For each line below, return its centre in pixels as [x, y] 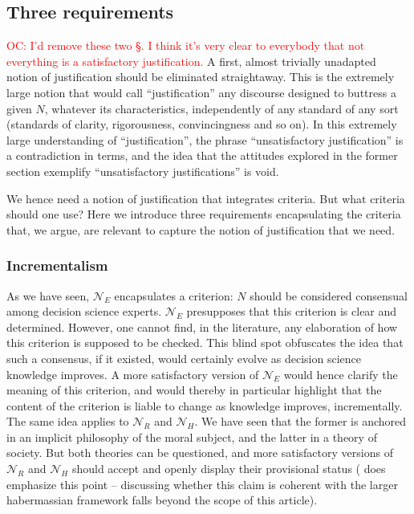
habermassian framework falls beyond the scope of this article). [162, 500]
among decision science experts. [84, 311]
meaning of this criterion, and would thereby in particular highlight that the [194, 390]
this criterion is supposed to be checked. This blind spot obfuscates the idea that [205, 343]
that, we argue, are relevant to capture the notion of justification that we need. [201, 229]
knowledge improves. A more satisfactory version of [133, 374]
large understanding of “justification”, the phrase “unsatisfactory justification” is [205, 139]
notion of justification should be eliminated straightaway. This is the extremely [201, 77]
